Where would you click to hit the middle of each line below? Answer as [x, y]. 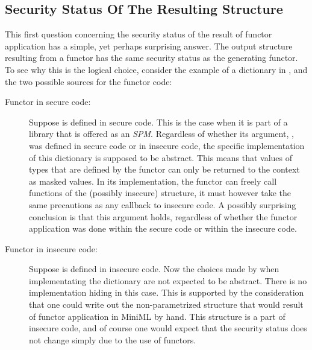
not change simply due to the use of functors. [113, 339]
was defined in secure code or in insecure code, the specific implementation [167, 145]
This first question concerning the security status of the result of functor [139, 34]
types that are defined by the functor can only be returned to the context [164, 169]
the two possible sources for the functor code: [89, 81]
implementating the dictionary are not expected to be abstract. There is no [168, 280]
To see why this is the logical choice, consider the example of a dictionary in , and [156, 69]
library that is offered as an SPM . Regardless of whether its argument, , [161, 134]
